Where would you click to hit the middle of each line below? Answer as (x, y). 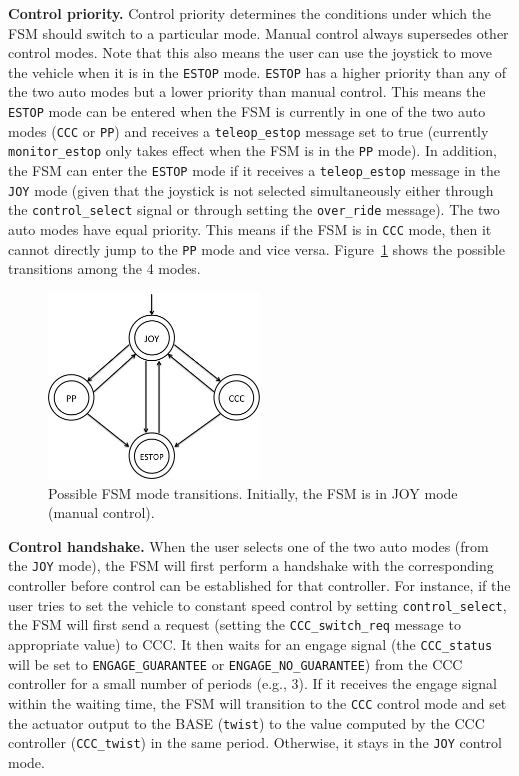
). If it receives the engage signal (397, 683)
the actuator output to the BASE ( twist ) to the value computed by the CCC (246, 722)
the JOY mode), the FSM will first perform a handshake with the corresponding (251, 565)
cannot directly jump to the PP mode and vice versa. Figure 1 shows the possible (256, 248)
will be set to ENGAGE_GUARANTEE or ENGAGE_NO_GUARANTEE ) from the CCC (235, 663)
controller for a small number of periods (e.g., (147, 683)
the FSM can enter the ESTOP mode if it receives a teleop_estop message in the (254, 170)
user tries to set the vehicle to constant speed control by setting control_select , (257, 604)
